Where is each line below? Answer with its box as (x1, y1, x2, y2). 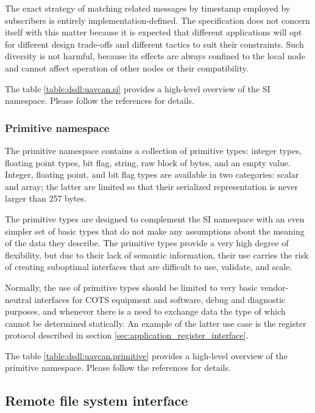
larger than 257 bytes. (5, 192, 87, 205)
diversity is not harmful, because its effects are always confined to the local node (5, 49, 305, 62)
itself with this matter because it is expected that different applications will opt (5, 26, 302, 38)
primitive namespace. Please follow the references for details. (5, 361, 231, 374)
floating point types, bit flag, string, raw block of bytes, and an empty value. (5, 156, 291, 169)
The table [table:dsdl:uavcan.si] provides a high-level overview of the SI (5, 82, 271, 95)
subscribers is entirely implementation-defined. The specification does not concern (5, 13, 310, 26)
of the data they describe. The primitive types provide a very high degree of (5, 236, 289, 249)
